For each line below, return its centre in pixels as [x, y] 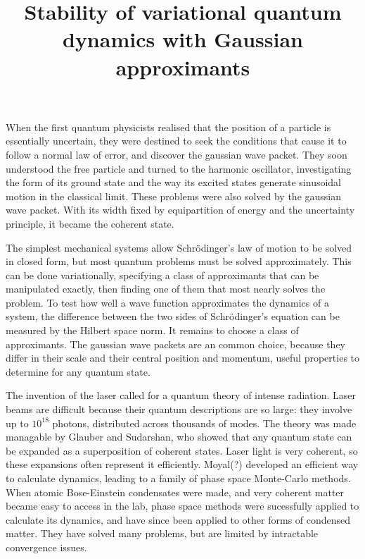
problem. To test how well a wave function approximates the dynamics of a [167, 302]
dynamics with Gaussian [183, 39]
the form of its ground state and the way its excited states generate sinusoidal [174, 182]
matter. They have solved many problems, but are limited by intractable [162, 533]
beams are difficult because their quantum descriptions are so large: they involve [179, 409]
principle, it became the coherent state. [90, 223]
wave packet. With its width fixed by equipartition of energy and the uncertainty [180, 210]
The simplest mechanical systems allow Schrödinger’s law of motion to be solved [179, 247]
